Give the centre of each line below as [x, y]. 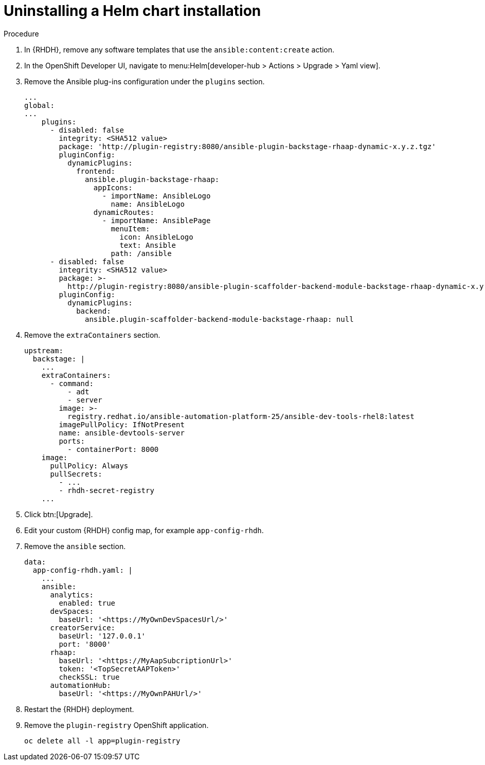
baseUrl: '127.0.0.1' [102, 636]
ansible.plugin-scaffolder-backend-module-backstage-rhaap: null [219, 319]
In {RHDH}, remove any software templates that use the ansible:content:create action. [179, 49]
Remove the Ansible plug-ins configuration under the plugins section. [145, 81]
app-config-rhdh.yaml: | [83, 570]
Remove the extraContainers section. [92, 335]
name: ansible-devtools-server [122, 433]
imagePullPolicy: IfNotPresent [122, 424]
